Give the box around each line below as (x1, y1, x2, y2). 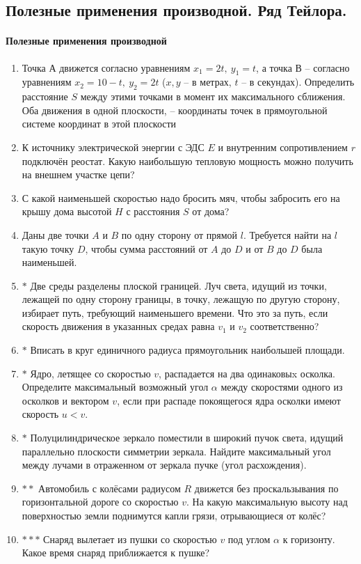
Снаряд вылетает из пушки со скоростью (43, 531, 217, 546)
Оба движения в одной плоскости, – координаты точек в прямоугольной (22, 102, 328, 117)
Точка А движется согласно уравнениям (22, 60, 191, 75)
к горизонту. (282, 531, 335, 546)
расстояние (22, 89, 68, 104)
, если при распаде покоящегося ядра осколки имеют (117, 393, 341, 407)
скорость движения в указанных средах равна (22, 319, 215, 334)
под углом (227, 531, 271, 546)
